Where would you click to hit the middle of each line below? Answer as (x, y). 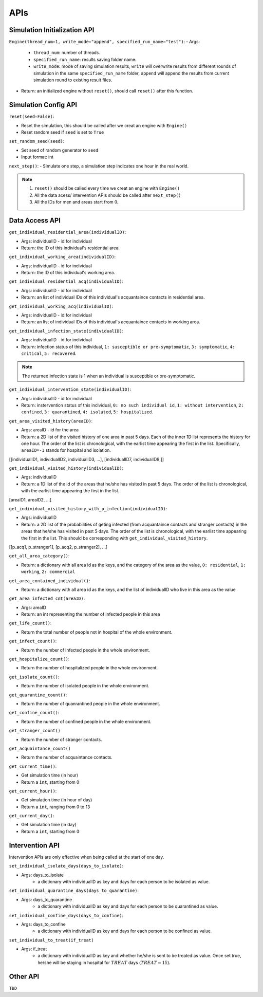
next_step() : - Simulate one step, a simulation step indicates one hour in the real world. (99, 166)
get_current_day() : (32, 816)
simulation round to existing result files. (73, 80)
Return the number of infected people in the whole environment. (86, 650)
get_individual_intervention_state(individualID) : (70, 389)
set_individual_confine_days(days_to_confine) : (66, 915)
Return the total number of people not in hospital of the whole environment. (97, 632)
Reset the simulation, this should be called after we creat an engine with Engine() (104, 125)
